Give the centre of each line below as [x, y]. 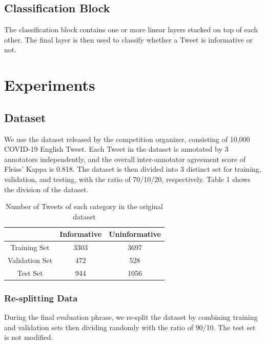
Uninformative [135, 234]
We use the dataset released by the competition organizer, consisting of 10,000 [127, 139]
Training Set [30, 247]
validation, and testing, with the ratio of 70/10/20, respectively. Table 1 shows [127, 179]
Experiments [50, 85]
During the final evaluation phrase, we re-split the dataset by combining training [131, 317]
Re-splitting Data [41, 298]
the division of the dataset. [46, 189]
